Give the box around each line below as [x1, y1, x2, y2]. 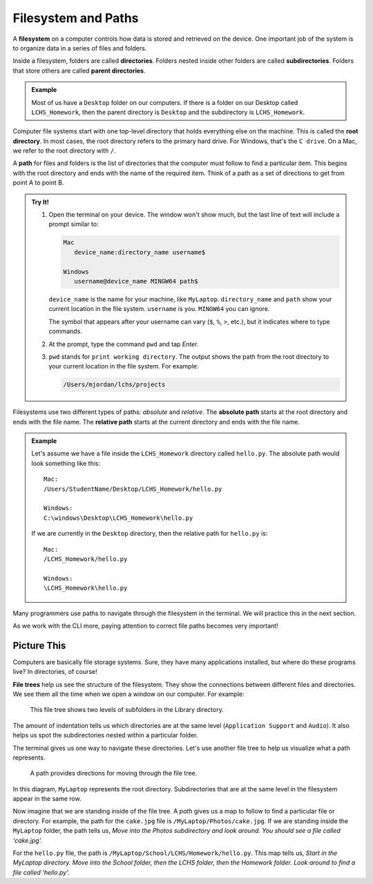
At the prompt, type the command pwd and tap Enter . [48, 339, 200, 348]
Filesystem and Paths [12, 10, 139, 26]
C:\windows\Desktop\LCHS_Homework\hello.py [44, 514, 193, 522]
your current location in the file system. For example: [48, 362, 199, 370]
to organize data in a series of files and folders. [12, 44, 147, 52]
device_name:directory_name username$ [73, 248, 206, 256]
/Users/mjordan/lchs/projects [63, 381, 166, 388]
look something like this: [31, 459, 100, 467]
